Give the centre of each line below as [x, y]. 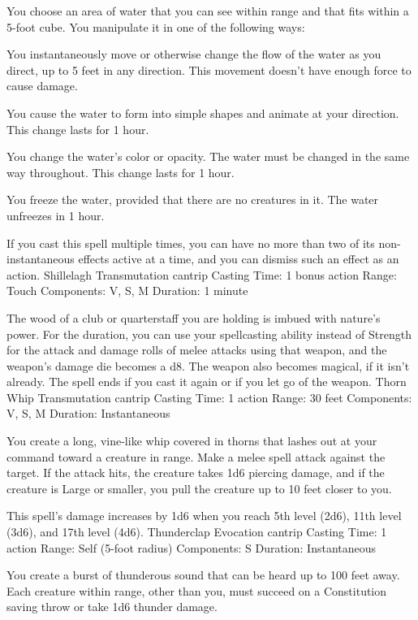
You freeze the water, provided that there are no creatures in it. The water [193, 199]
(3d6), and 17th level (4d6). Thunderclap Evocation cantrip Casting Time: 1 [197, 532]
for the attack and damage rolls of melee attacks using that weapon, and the [197, 350]
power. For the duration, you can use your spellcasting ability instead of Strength [209, 334]
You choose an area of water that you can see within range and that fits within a [208, 11]
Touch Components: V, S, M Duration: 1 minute [127, 290]
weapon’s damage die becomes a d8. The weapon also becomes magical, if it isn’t [208, 365]
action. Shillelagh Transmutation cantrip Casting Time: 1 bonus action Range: [202, 274]
